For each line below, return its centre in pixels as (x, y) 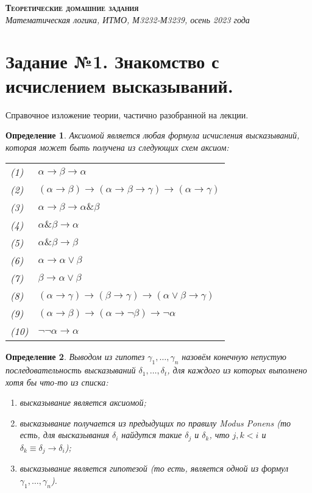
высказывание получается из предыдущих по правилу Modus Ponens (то (155, 423)
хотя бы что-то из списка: (57, 382)
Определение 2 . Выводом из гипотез (75, 357)
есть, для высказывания (64, 435)
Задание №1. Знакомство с (112, 61)
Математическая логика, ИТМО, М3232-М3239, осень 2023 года (128, 19)
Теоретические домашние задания (72, 7)
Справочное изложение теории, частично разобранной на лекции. (127, 114)
